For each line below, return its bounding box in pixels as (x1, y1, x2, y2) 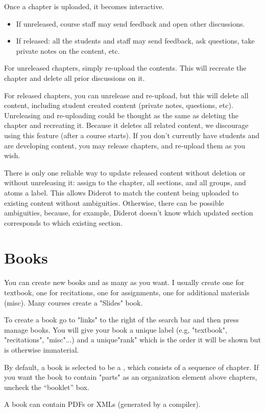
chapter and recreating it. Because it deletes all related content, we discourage (4, 120, 249, 131)
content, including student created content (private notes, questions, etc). (4, 100, 233, 111)
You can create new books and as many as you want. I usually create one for (4, 277, 245, 288)
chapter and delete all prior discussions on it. (4, 72, 145, 83)
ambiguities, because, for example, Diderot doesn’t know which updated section (4, 207, 253, 218)
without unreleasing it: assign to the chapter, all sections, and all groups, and (4, 177, 246, 188)
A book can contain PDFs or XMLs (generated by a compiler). (4, 399, 201, 409)
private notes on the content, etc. (16, 45, 120, 56)
